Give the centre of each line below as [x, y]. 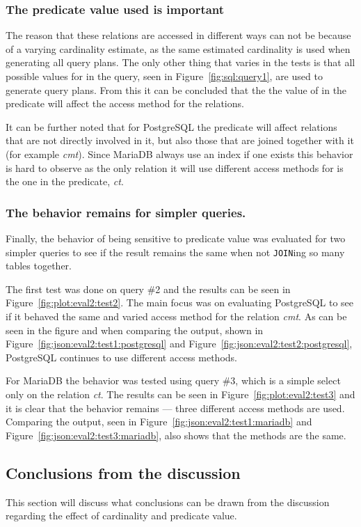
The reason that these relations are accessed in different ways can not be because [178, 35]
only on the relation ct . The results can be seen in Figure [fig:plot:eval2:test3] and [180, 394]
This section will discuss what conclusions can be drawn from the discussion [168, 502]
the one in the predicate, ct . [65, 181]
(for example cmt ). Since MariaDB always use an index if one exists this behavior [179, 154]
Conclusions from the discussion [123, 472]
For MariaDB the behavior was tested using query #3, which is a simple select [173, 380]
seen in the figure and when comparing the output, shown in [135, 330]
